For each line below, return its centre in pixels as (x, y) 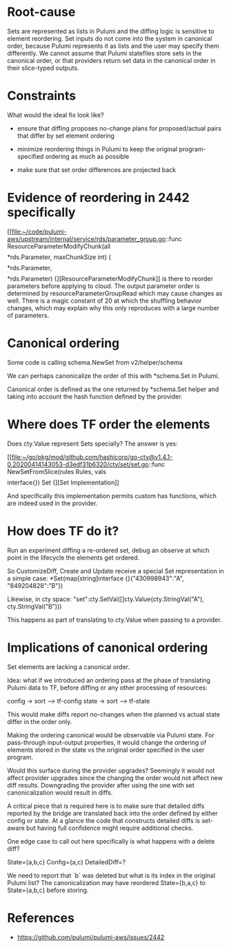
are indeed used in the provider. (52, 503)
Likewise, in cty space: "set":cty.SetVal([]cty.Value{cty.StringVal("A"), (106, 599)
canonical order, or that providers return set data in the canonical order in (111, 60)
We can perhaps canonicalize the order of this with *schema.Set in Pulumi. (113, 376)
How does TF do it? (63, 531)
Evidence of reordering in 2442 (98, 198)
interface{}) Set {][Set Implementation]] (63, 482)
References (41, 918)
